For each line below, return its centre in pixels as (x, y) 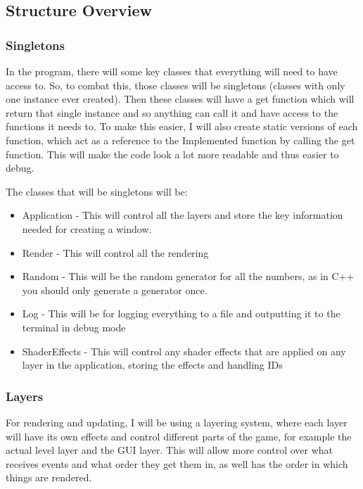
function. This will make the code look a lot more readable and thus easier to (172, 154)
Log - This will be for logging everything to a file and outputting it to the (181, 313)
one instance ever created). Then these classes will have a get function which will (180, 99)
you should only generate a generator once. (115, 290)
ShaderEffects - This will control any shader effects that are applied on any (184, 351)
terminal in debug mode (74, 327)
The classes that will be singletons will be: (97, 191)
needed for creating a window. (87, 228)
